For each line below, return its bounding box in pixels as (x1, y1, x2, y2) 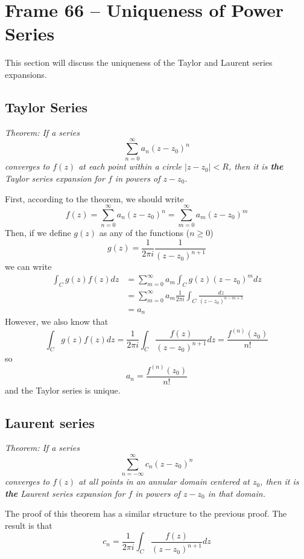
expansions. (5, 68, 47, 80)
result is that (5, 519, 52, 532)
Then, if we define (5, 226, 71, 239)
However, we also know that (5, 315, 109, 328)
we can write (5, 260, 52, 273)
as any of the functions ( (99, 226, 190, 239)
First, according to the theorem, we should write (5, 192, 184, 205)
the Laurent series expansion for (5, 487, 125, 499)
